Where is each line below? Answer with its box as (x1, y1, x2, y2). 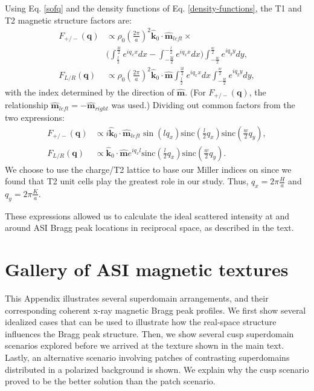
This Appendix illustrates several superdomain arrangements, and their (5, 292, 269, 305)
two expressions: (5, 111, 65, 123)
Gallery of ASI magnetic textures (5, 257, 289, 282)
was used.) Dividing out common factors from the (111, 99, 295, 111)
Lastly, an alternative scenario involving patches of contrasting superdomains (5, 351, 290, 364)
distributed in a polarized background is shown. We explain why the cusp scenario (5, 363, 309, 375)
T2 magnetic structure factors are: (5, 13, 132, 26)
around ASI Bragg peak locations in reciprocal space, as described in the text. (5, 221, 294, 234)
